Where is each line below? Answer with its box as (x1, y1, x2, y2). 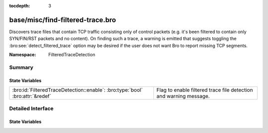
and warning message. (156, 93, 210, 100)
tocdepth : (9, 3, 30, 8)
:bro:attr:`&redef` (12, 93, 52, 100)
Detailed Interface (9, 105, 54, 112)
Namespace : (9, 52, 37, 58)
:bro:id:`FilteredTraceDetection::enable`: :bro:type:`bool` (12, 87, 143, 93)
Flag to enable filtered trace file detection (156, 87, 253, 93)
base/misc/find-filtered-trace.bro (9, 15, 116, 24)
